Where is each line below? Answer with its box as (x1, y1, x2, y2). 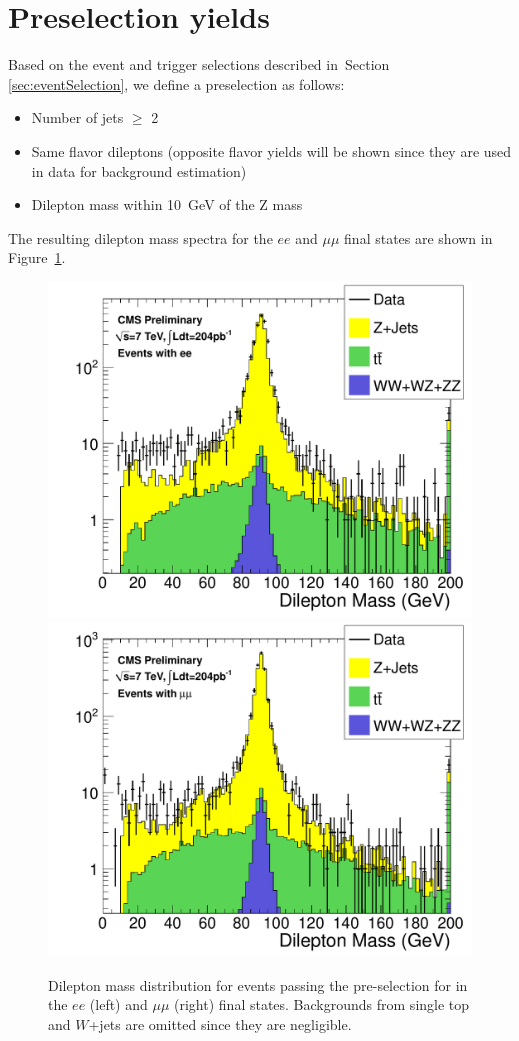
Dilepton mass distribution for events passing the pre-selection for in (48, 974, 468, 995)
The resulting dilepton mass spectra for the (8, 227, 273, 248)
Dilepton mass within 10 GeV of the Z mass (31, 194, 303, 215)
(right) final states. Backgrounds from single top (174, 994, 470, 1015)
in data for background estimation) (31, 160, 247, 181)
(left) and (89, 994, 148, 1015)
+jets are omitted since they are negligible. (88, 1014, 352, 1035)
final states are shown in (344, 227, 493, 248)
